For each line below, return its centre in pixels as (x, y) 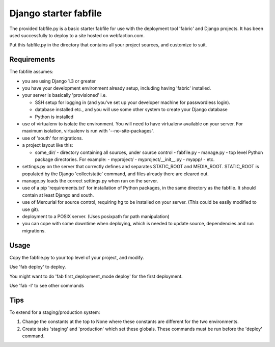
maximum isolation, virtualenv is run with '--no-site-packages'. (88, 131)
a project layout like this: (48, 145)
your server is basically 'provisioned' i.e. (64, 95)
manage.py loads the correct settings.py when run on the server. (90, 181)
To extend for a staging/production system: (55, 312)
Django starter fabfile (56, 13)
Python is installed (54, 117)
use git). (31, 209)
